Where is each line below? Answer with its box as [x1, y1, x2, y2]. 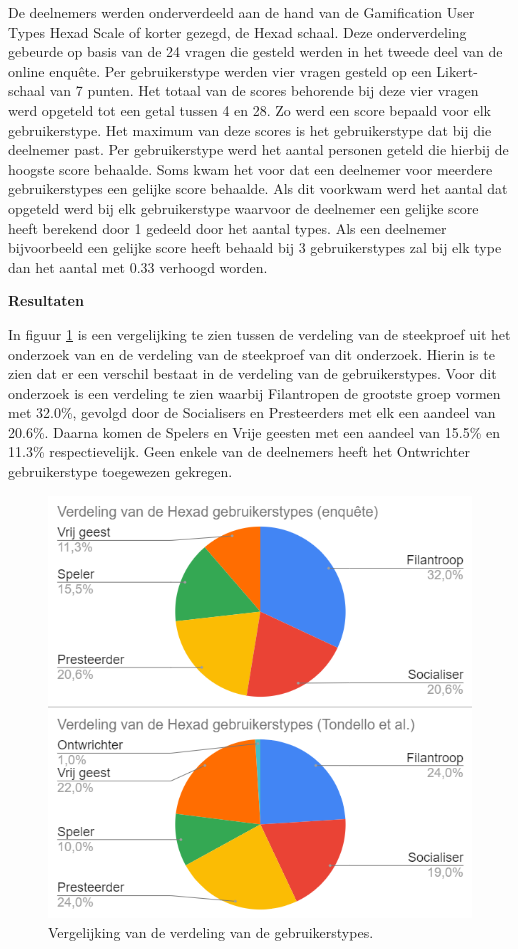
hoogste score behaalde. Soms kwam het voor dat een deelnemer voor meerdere [8, 158, 493, 179]
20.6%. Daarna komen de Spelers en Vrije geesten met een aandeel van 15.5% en [8, 421, 500, 442]
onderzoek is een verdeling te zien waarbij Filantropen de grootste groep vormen [8, 382, 501, 403]
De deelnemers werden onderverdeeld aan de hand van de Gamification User [8, 2, 475, 22]
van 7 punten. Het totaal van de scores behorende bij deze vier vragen [49, 80, 479, 101]
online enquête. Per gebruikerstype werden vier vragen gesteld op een [8, 60, 432, 81]
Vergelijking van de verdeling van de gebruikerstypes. [48, 921, 374, 942]
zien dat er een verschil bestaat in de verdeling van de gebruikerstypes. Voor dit [8, 363, 497, 384]
